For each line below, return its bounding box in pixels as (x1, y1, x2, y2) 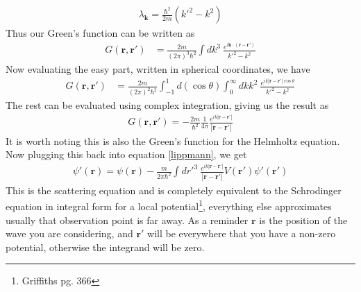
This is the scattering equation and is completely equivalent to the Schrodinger (6, 182, 342, 197)
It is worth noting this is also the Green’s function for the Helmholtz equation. (6, 133, 340, 148)
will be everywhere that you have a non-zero (147, 226, 336, 241)
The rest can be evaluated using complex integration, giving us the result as (6, 98, 329, 112)
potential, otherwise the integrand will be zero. (6, 239, 205, 254)
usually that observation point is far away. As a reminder (6, 212, 249, 227)
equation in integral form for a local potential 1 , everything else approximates (6, 197, 332, 213)
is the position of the (259, 212, 348, 227)
